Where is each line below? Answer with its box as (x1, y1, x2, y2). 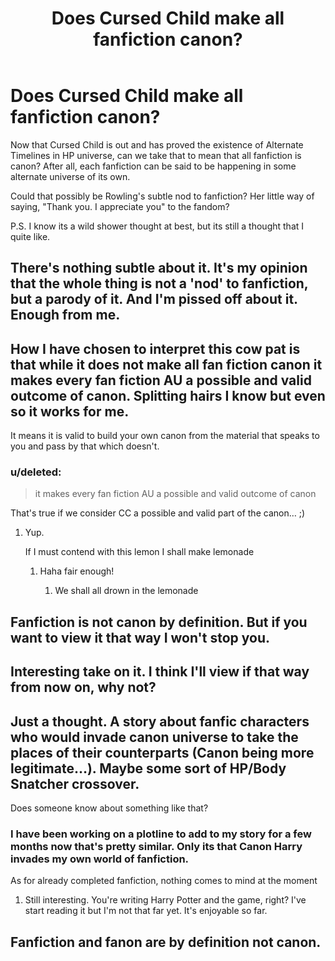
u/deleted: (10, 465, 62, 479)
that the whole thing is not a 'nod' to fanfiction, (10, 275, 309, 292)
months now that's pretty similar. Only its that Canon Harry (10, 839, 303, 853)
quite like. (10, 230, 51, 242)
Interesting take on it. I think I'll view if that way (10, 663, 310, 681)
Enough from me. (10, 307, 121, 324)
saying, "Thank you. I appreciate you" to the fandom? (10, 200, 230, 212)
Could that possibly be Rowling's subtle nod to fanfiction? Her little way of (10, 190, 315, 202)
